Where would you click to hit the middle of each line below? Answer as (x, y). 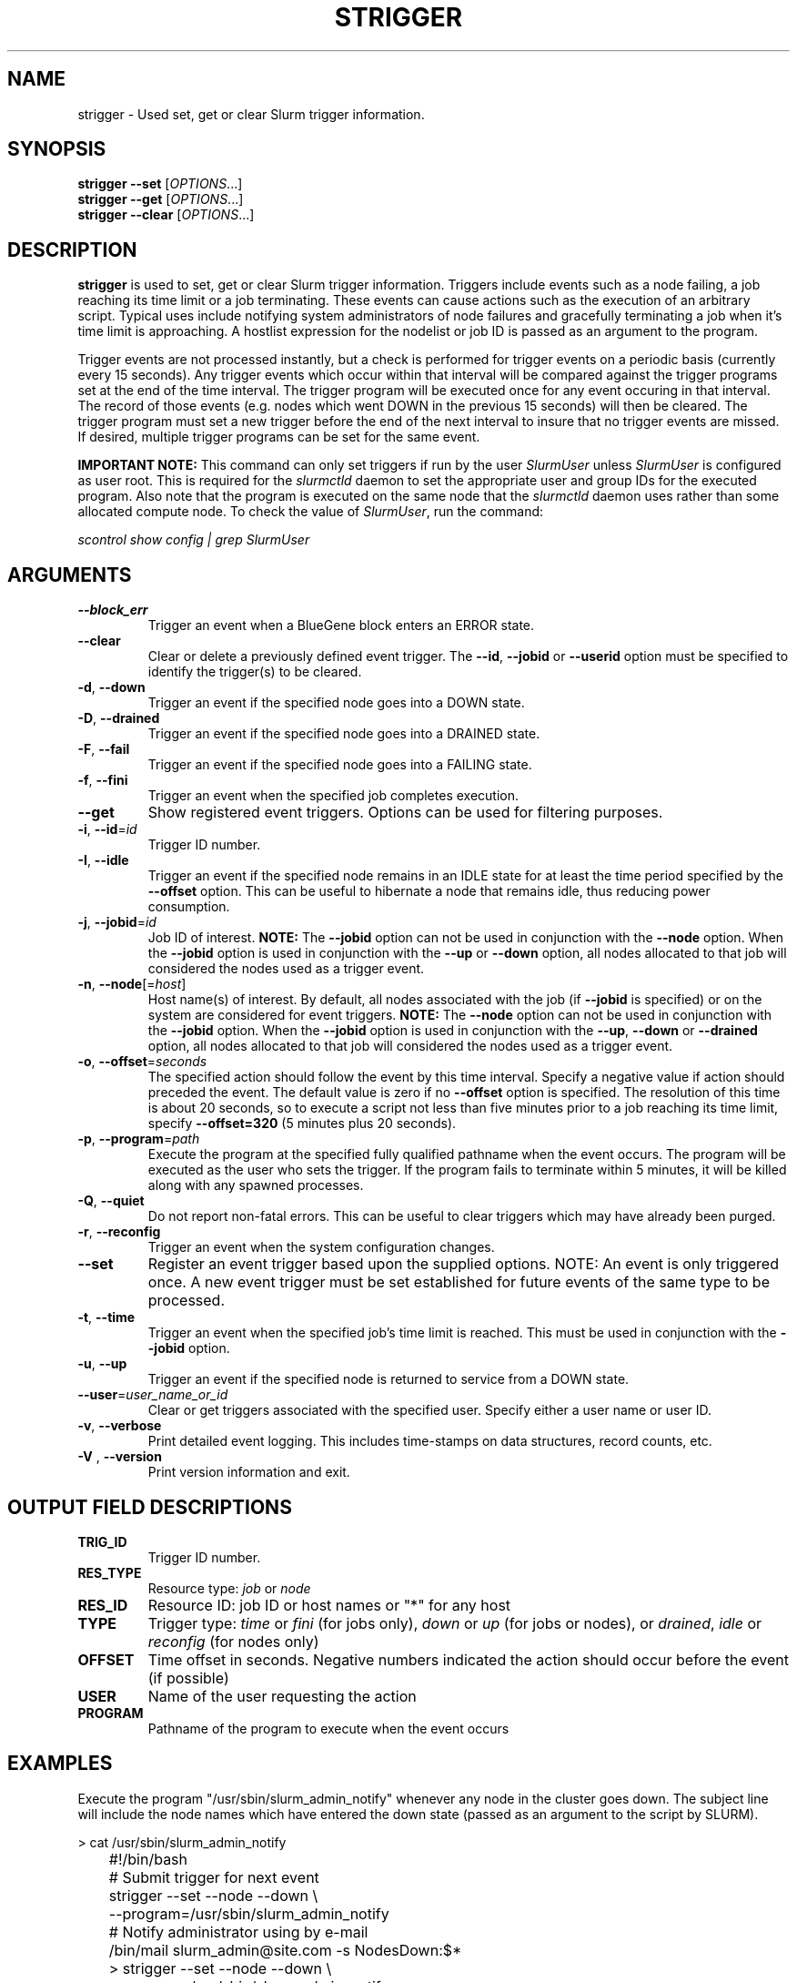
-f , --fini (103, 780)
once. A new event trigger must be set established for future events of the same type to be (459, 1282)
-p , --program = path (139, 1139)
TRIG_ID (102, 1541)
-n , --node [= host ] (132, 984)
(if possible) (188, 1678)
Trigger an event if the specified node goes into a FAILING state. (340, 765)
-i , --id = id (107, 829)
